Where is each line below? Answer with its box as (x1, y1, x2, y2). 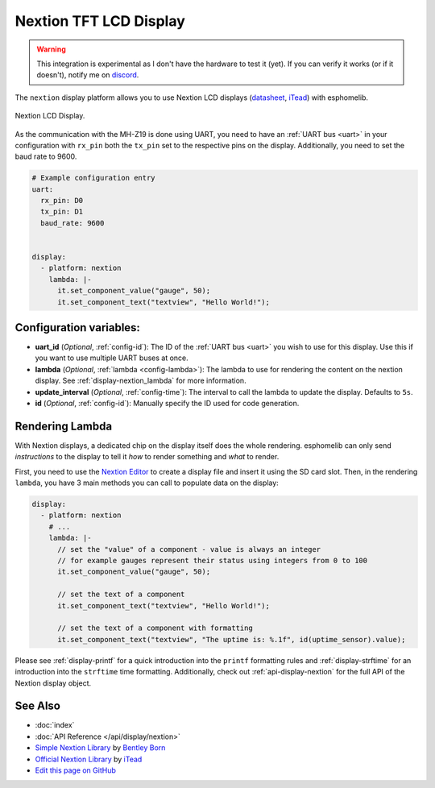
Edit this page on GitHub (35, 765, 117, 775)
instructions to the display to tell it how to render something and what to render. (14, 452, 280, 462)
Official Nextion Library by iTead (35, 754, 143, 764)
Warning (36, 44, 66, 54)
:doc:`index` (35, 720, 75, 730)
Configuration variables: (14, 321, 141, 334)
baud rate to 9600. (14, 151, 77, 161)
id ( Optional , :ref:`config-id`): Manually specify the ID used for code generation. (35, 399, 300, 409)
